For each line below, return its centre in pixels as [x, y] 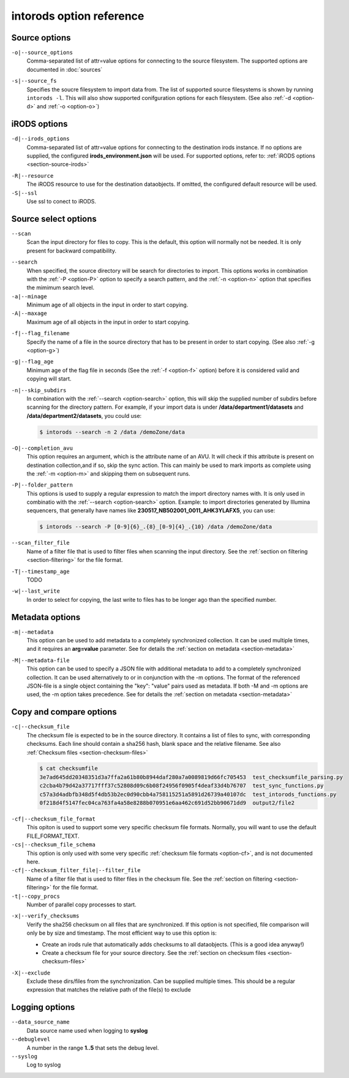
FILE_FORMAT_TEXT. [53, 836]
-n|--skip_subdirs [39, 390]
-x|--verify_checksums [45, 916]
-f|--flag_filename [40, 333]
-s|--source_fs [34, 81]
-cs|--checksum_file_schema [54, 845]
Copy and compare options [64, 712]
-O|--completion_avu [42, 448]
